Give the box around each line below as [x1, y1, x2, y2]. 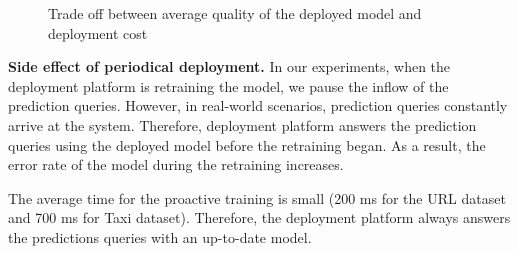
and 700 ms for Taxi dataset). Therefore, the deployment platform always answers [8, 207, 511, 228]
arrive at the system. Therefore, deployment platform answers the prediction [8, 114, 477, 135]
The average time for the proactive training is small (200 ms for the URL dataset [8, 187, 506, 208]
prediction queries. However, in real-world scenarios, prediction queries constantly [8, 95, 508, 116]
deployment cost [48, 22, 148, 43]
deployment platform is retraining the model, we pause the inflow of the [8, 75, 449, 96]
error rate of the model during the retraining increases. [8, 154, 344, 175]
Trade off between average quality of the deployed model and [48, 3, 422, 23]
